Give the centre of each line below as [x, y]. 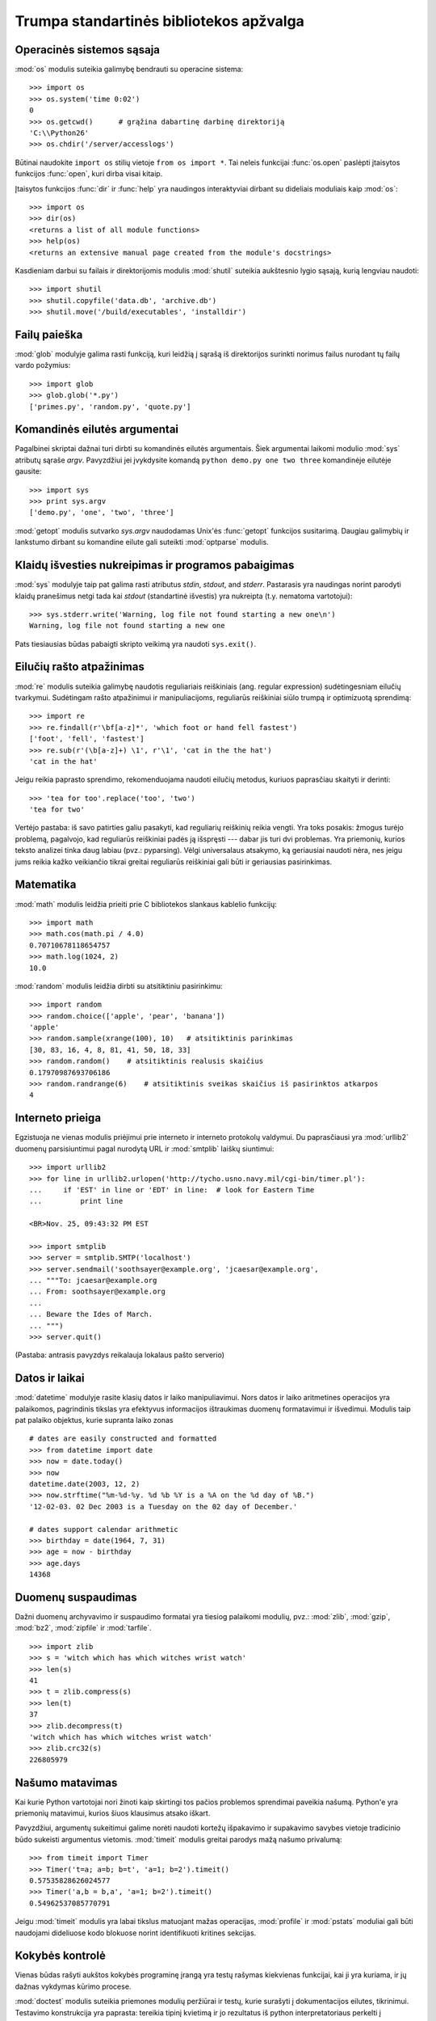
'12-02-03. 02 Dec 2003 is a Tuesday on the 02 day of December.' [163, 1506]
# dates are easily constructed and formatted [123, 1439]
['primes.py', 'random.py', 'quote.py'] [110, 407]
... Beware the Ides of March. [91, 1314]
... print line [76, 1201]
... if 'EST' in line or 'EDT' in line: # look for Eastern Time [172, 1190]
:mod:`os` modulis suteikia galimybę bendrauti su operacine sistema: [129, 70]
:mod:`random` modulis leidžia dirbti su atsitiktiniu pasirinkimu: [119, 985]
